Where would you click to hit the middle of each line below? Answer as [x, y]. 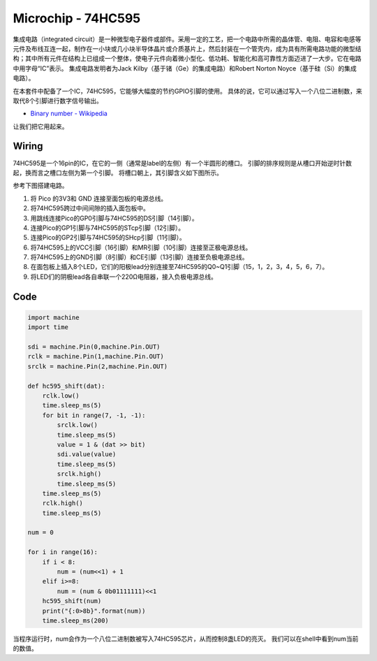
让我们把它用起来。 [40, 126]
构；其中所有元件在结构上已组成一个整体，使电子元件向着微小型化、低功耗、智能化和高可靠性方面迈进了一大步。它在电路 [187, 59]
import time [48, 327]
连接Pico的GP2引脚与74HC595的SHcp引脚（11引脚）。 [108, 238]
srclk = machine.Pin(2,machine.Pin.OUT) [97, 366]
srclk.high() [79, 474]
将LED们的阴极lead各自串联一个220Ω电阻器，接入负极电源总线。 [124, 277]
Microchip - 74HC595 [77, 18]
